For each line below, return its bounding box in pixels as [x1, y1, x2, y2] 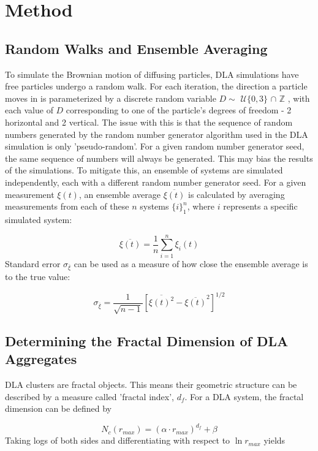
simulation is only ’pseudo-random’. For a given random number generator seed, [5, 140, 305, 153]
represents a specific [223, 200, 298, 213]
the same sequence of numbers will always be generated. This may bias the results [5, 151, 313, 164]
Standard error [5, 257, 61, 270]
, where [187, 200, 215, 213]
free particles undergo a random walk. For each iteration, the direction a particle [5, 80, 308, 93]
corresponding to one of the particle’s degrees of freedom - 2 [66, 104, 292, 116]
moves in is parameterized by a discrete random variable [5, 91, 216, 104]
